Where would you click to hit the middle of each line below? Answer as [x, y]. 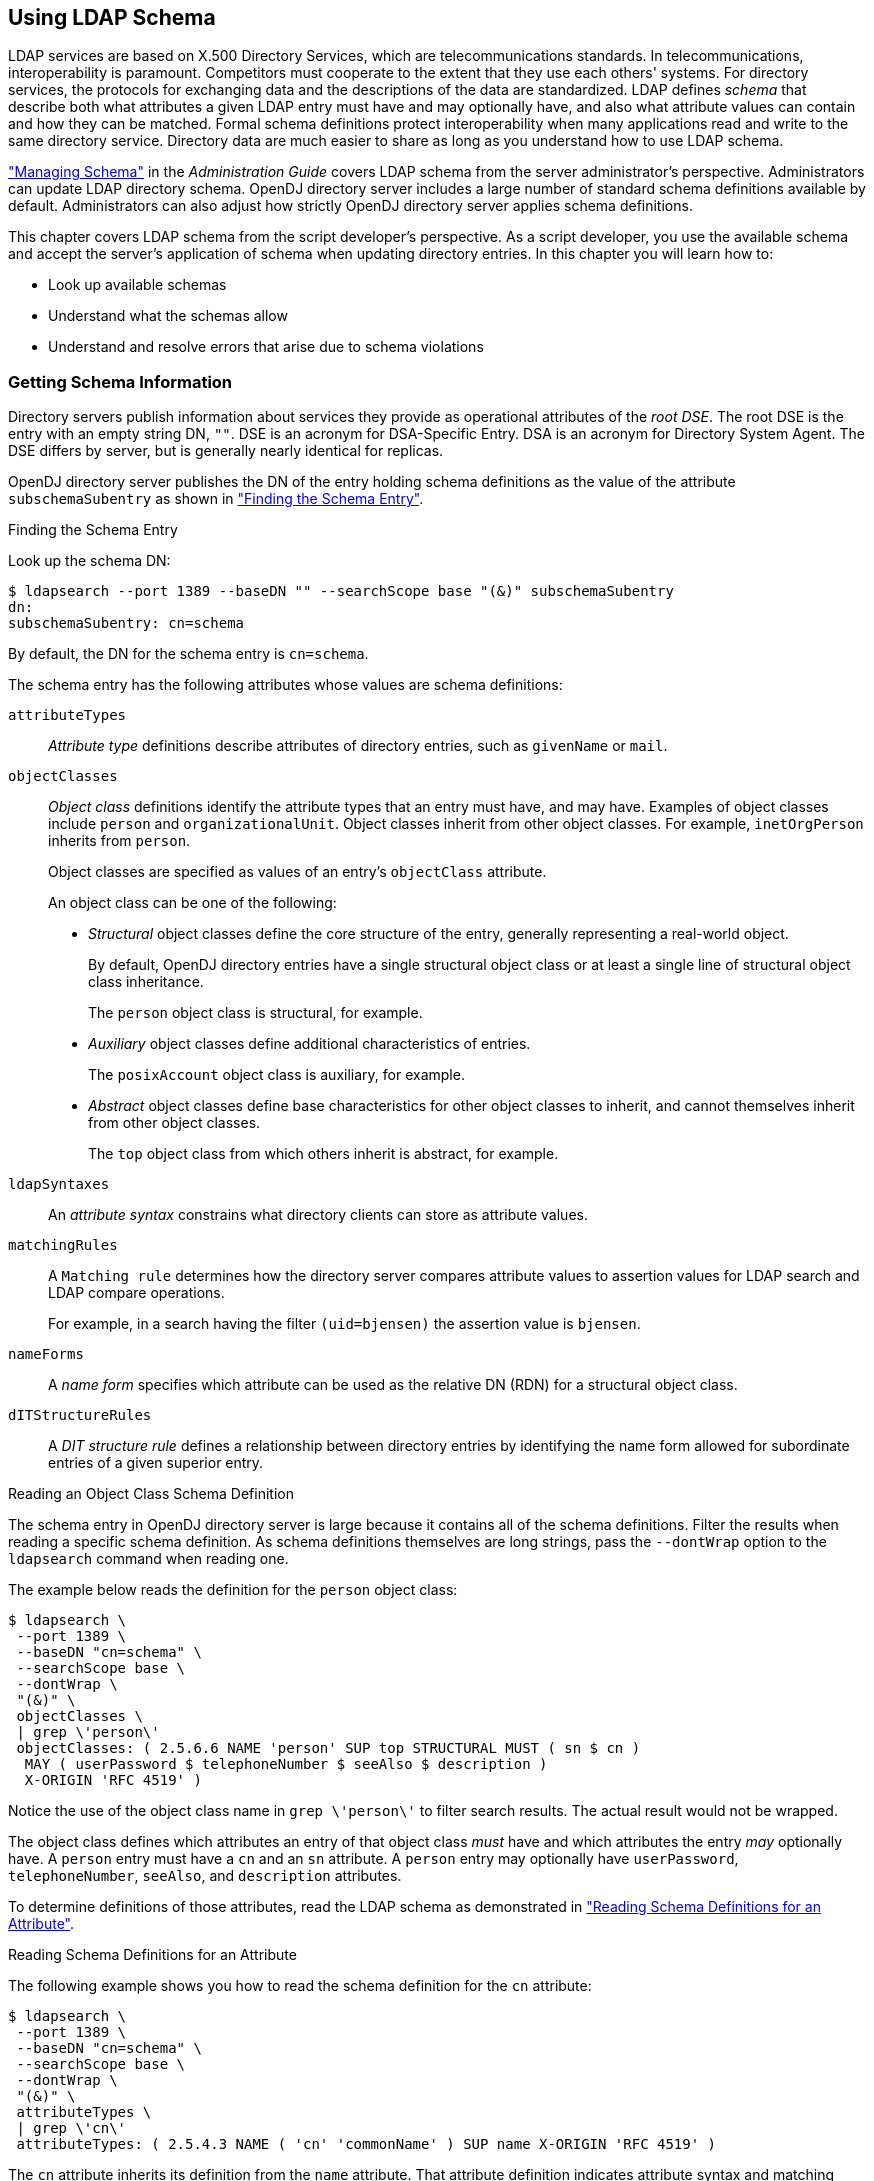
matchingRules [63, 1245]
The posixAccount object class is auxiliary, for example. [276, 1075]
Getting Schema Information [120, 381]
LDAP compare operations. [136, 1293]
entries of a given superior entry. [156, 1463]
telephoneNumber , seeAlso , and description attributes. [205, 1876]
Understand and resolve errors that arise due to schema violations [266, 347]
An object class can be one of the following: [192, 903]
